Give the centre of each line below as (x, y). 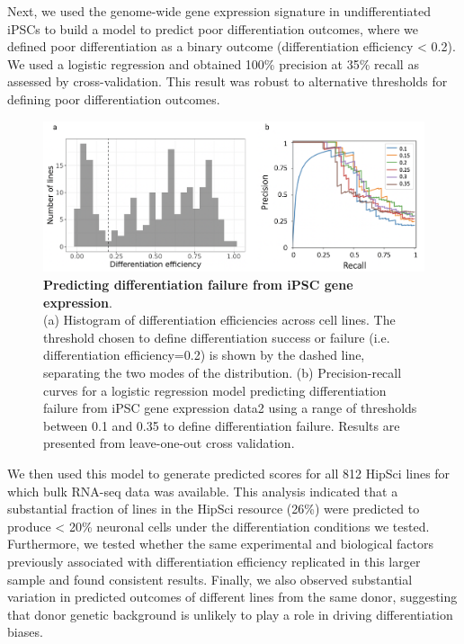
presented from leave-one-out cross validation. (169, 443)
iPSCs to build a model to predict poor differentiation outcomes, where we (213, 28)
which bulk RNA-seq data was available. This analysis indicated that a (203, 491)
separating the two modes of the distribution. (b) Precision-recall (223, 372)
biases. (25, 632)
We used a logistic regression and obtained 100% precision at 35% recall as (213, 63)
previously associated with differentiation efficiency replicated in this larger (214, 561)
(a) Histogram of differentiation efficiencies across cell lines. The (219, 320)
